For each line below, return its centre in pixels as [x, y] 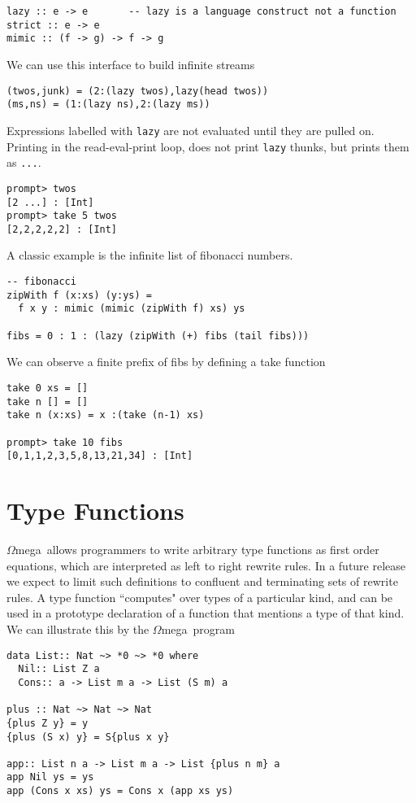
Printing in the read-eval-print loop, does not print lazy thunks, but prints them [208, 146]
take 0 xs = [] [48, 388]
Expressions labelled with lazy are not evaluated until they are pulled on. [191, 130]
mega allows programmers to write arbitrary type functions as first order [197, 549]
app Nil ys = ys [50, 777]
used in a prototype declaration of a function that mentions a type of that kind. [206, 613]
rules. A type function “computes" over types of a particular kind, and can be [200, 597]
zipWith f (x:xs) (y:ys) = [79, 295]
